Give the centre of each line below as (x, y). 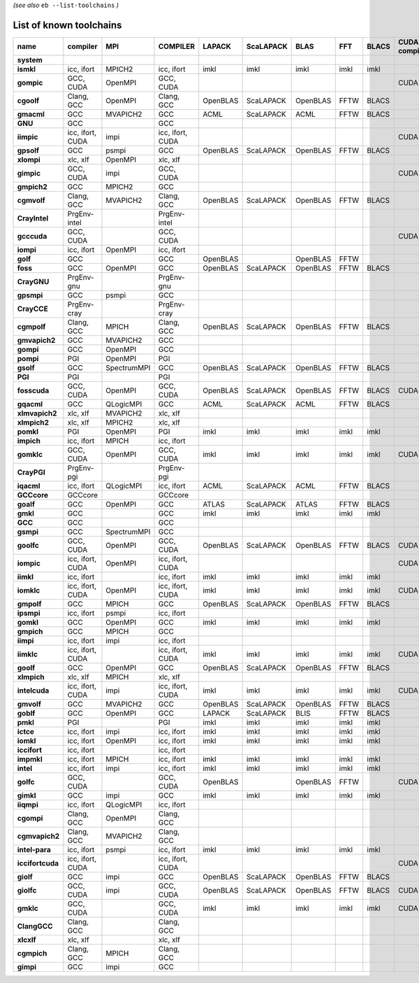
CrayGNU (33, 281)
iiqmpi (28, 805)
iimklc (28, 654)
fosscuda (33, 390)
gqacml (30, 404)
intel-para (34, 849)
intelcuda (33, 691)
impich (29, 441)
